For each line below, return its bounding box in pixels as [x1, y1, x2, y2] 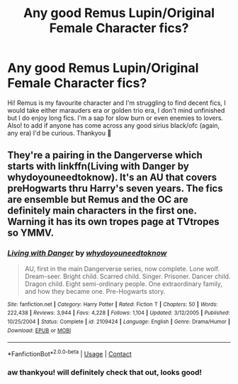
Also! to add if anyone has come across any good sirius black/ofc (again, [7, 121, 220, 129]
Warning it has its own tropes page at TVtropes [7, 216, 220, 228]
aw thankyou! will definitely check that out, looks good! [7, 367, 203, 377]
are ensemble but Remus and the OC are [7, 194, 189, 206]
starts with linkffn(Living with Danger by [7, 160, 189, 172]
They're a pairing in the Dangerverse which [7, 149, 203, 161]
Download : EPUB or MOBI [7, 327, 72, 334]
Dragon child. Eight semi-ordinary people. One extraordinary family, [24, 279, 223, 288]
